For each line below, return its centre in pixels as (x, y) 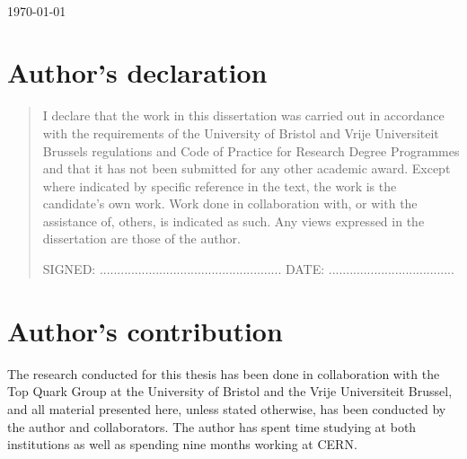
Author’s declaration (137, 72)
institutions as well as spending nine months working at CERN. (182, 444)
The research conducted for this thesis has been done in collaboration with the (224, 373)
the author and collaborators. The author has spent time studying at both (212, 426)
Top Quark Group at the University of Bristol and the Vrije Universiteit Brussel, (230, 391)
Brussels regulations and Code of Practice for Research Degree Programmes (251, 150)
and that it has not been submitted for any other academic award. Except (247, 168)
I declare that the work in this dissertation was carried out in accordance (243, 115)
